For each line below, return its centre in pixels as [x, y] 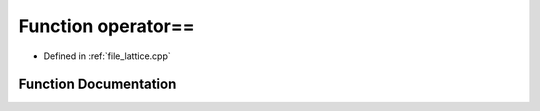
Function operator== [106, 26]
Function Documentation [97, 84]
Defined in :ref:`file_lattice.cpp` [107, 56]
